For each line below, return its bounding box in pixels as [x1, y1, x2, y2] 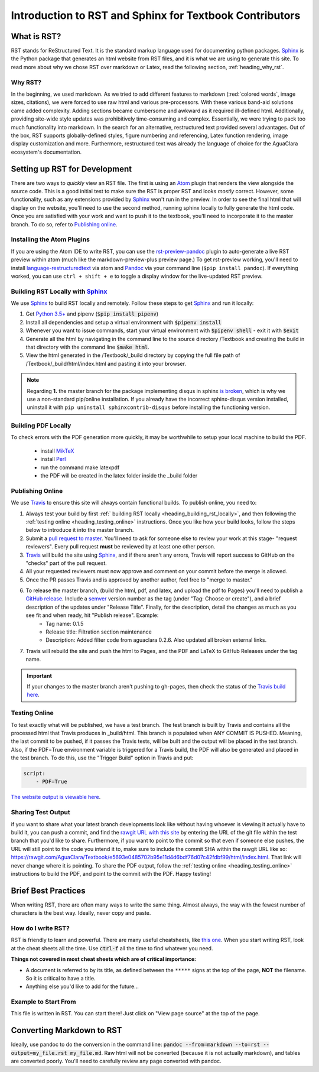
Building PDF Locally [11, 421, 71, 430]
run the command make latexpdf [40, 464, 120, 471]
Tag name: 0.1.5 [45, 620, 84, 627]
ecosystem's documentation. [11, 148, 82, 155]
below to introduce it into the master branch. [25, 527, 134, 534]
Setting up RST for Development [11, 164, 132, 174]
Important [27, 672, 53, 679]
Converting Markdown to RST [11, 1025, 122, 1035]
